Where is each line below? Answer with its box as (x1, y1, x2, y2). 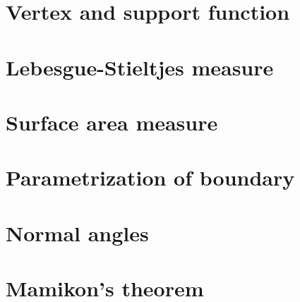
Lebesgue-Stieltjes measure (6, 52, 274, 81)
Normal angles (6, 218, 149, 247)
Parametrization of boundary (6, 163, 295, 192)
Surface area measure (6, 107, 218, 136)
